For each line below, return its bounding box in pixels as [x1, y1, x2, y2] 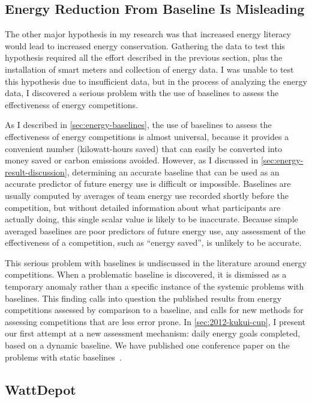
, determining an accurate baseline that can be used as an [67, 165, 280, 178]
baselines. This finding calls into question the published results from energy [5, 291, 282, 304]
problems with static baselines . [5, 350, 122, 363]
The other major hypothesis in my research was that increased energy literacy [5, 28, 292, 40]
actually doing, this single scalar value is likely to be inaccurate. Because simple [5, 213, 298, 225]
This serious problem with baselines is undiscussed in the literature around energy [5, 256, 307, 269]
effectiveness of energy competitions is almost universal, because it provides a [5, 130, 289, 142]
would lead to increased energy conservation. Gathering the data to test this [5, 39, 285, 52]
